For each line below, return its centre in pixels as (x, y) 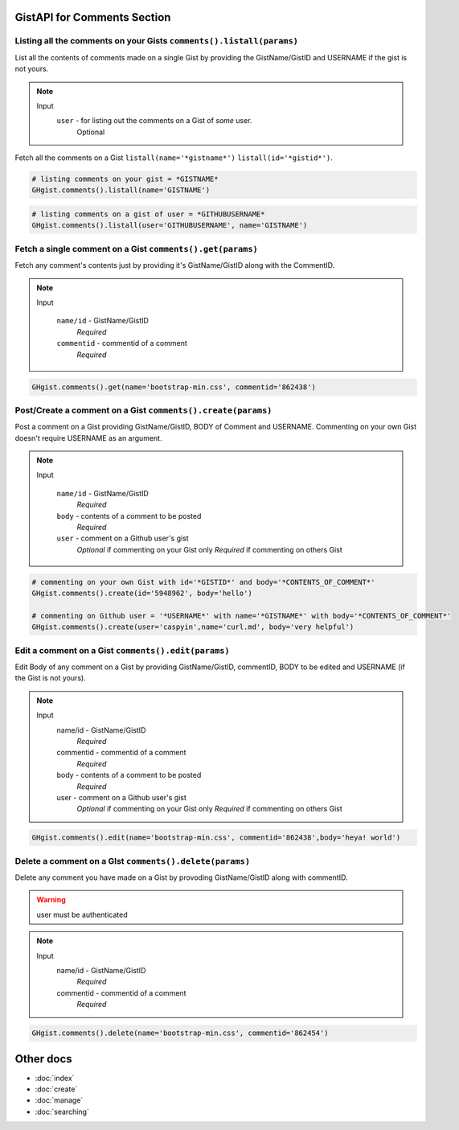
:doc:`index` (55, 1078)
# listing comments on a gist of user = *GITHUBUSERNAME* (148, 214)
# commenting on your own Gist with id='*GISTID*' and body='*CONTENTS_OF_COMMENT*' (203, 582)
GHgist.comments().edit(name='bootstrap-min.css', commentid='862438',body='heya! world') (216, 838)
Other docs (43, 1059)
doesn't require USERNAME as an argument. (88, 438)
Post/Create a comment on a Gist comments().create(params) (143, 410)
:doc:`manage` (59, 1100)
